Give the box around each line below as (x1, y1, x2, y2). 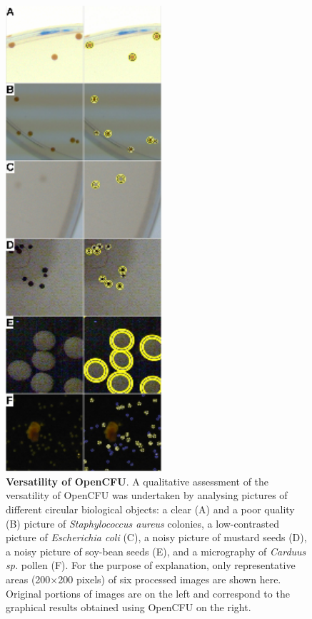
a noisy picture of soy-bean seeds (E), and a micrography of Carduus (6, 543, 306, 558)
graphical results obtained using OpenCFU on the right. (6, 600, 251, 615)
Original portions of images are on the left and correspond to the (6, 585, 290, 600)
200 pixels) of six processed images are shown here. (58, 571, 281, 586)
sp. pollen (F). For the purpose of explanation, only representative (6, 558, 296, 573)
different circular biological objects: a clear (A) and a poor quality (6, 501, 295, 516)
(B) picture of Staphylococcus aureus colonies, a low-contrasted (6, 515, 280, 530)
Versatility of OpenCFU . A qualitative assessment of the (6, 473, 269, 488)
